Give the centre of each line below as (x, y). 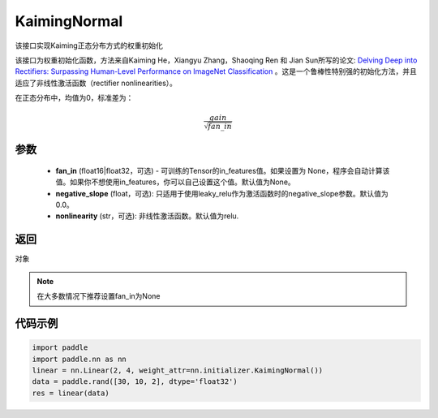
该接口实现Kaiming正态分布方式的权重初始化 (89, 45)
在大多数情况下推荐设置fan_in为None (99, 296)
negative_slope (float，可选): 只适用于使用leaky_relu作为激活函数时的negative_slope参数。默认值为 (222, 193)
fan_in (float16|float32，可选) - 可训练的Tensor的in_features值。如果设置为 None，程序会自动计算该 (223, 170)
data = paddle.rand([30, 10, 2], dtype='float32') (135, 382)
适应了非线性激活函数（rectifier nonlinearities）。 (96, 83)
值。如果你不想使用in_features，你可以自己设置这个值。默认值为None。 (175, 182)
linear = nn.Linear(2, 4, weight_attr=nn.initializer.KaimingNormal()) (178, 370)
